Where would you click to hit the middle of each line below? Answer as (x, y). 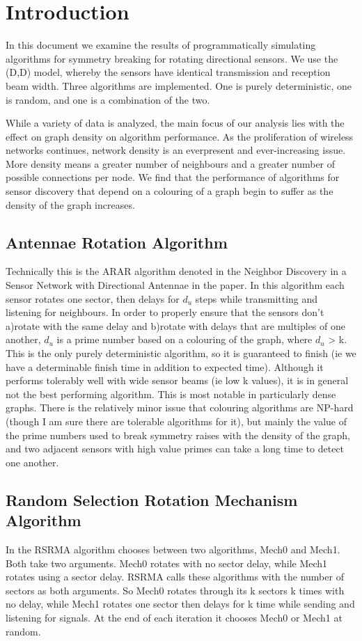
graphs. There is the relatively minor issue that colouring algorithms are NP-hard (180, 407)
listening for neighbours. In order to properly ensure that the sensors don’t (165, 312)
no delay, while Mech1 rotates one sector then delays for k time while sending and (180, 604)
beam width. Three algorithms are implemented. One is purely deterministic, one (179, 85)
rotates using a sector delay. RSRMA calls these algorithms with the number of (175, 577)
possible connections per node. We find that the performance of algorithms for (173, 177)
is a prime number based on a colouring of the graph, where (184, 339)
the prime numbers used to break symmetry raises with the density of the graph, (178, 435)
